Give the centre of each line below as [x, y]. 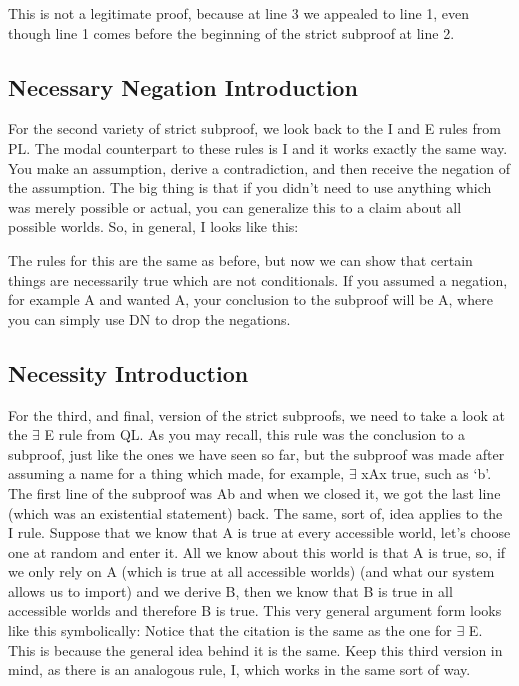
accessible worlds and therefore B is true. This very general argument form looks [255, 610]
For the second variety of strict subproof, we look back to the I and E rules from [254, 128]
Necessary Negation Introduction [183, 86]
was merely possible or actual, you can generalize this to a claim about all [235, 206]
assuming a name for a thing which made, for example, [176, 473]
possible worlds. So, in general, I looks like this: [153, 226]
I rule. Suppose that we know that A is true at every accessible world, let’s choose [259, 532]
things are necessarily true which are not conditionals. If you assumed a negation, [258, 279]
